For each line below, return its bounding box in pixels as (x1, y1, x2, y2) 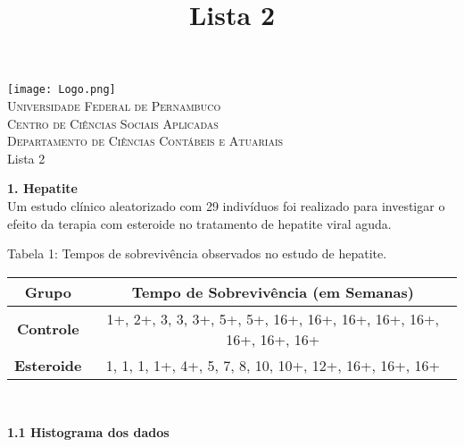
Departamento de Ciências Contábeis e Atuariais (7, 131, 284, 150)
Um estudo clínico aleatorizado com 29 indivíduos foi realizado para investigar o (7, 197, 445, 215)
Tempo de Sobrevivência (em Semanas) (131, 281, 414, 302)
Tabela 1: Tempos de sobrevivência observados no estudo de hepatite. (7, 244, 387, 263)
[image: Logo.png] (7, 83, 116, 97)
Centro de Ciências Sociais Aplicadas (7, 114, 219, 132)
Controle (16, 318, 79, 340)
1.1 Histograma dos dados (7, 423, 170, 442)
